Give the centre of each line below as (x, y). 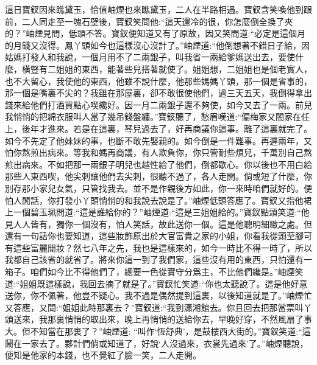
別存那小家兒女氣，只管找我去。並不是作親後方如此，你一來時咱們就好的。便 (158, 188)
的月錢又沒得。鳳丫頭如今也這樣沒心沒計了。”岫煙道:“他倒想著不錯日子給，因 (158, 45)
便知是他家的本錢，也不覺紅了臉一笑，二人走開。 (103, 355)
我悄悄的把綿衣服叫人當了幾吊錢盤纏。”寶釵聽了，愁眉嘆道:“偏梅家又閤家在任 (158, 116)
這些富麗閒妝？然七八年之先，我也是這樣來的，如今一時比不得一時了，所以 (162, 247)
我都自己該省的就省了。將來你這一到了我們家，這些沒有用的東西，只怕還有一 (158, 259)
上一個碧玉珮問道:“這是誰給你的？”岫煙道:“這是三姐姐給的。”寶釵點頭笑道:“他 (157, 212)
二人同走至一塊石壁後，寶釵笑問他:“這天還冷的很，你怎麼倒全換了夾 (157, 21)
